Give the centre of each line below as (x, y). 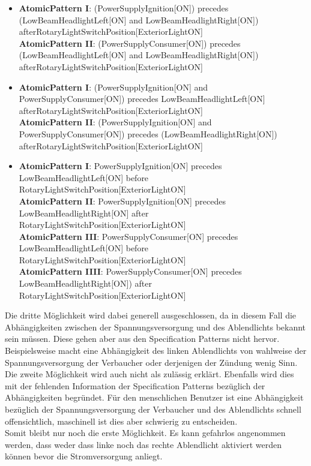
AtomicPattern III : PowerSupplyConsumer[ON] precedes (128, 236)
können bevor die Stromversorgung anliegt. (84, 456)
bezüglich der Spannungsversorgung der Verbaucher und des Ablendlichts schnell (153, 409)
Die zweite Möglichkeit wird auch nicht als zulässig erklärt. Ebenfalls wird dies (149, 374)
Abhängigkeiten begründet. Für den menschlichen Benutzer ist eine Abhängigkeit (154, 397)
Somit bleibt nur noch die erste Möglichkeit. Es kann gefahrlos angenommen (145, 433)
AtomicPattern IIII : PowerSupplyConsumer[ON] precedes (130, 271)
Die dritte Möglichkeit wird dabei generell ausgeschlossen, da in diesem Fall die (151, 315)
